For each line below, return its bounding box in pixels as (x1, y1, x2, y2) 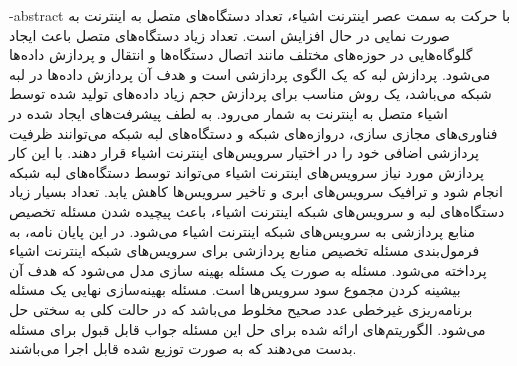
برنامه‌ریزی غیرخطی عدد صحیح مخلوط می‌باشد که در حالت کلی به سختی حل (9, 298, 473, 319)
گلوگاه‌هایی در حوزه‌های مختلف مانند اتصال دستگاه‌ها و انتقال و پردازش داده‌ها (9, 44, 473, 65)
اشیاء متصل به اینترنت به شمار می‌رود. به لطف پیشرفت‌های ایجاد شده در (9, 102, 448, 123)
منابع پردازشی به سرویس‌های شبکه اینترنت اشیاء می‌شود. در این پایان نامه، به (9, 220, 476, 241)
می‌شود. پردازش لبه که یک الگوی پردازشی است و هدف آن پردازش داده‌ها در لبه (9, 63, 491, 84)
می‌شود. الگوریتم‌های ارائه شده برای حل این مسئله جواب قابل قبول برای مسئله (9, 318, 486, 339)
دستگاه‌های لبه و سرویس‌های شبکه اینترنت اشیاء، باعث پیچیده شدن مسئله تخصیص (9, 200, 505, 221)
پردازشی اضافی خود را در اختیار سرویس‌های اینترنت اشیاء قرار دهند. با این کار (9, 142, 480, 163)
